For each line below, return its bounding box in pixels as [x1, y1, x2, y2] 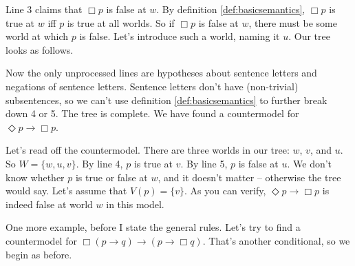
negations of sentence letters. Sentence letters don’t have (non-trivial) [6, 79, 299, 93]
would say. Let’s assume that [6, 183, 127, 198]
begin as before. [6, 247, 72, 261]
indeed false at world [6, 196, 93, 211]
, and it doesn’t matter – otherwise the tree [158, 170, 341, 184]
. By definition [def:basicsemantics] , [156, 2, 305, 16]
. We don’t [287, 156, 332, 170]
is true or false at [75, 170, 148, 184]
